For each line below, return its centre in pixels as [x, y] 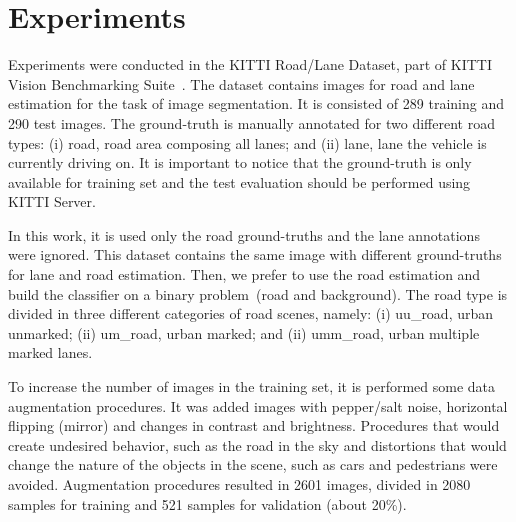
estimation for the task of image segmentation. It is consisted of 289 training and [256, 103]
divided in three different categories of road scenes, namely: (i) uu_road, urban [251, 313]
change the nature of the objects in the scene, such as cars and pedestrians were [253, 464]
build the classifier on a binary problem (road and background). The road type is [258, 293]
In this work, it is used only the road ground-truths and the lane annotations [244, 234]
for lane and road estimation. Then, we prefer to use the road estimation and [244, 274]
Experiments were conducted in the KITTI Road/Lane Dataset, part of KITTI [250, 64]
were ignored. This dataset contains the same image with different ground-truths [255, 254]
